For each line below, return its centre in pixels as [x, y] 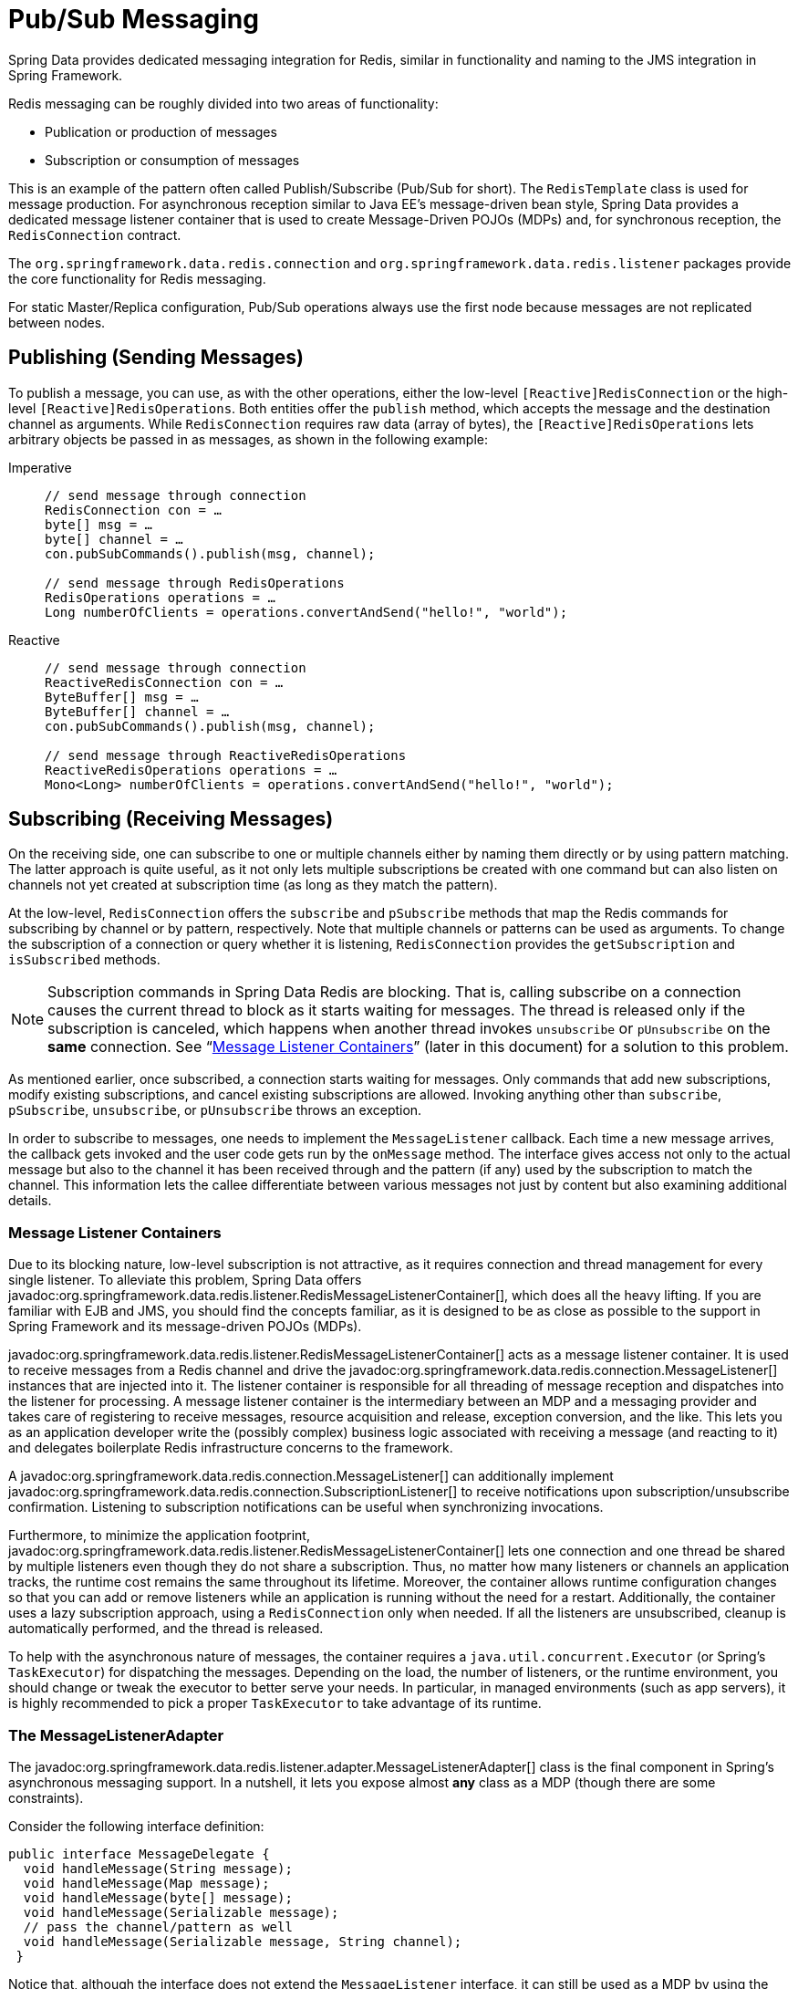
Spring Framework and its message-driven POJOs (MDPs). [185, 1327]
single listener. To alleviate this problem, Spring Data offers [185, 1280]
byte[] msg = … [99, 524]
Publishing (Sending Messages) [156, 358]
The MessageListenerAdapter [116, 1735]
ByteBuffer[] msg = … [122, 697]
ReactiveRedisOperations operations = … [191, 770]
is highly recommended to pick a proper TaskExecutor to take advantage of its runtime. [275, 1703]
